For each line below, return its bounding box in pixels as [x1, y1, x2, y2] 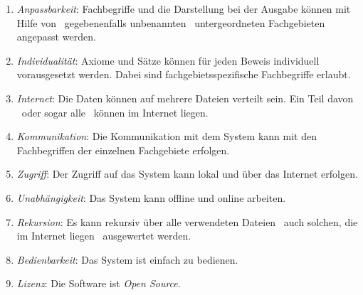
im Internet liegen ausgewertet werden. [16, 228, 191, 243]
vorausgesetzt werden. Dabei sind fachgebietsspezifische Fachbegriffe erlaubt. [16, 67, 351, 82]
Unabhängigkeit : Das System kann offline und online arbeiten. [16, 190, 286, 205]
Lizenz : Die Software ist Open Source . [16, 276, 181, 291]
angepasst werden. [16, 29, 96, 44]
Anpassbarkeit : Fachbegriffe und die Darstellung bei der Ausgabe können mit [16, 1, 351, 16]
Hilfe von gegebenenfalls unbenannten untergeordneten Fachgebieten [16, 15, 325, 30]
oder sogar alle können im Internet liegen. [21, 104, 209, 119]
